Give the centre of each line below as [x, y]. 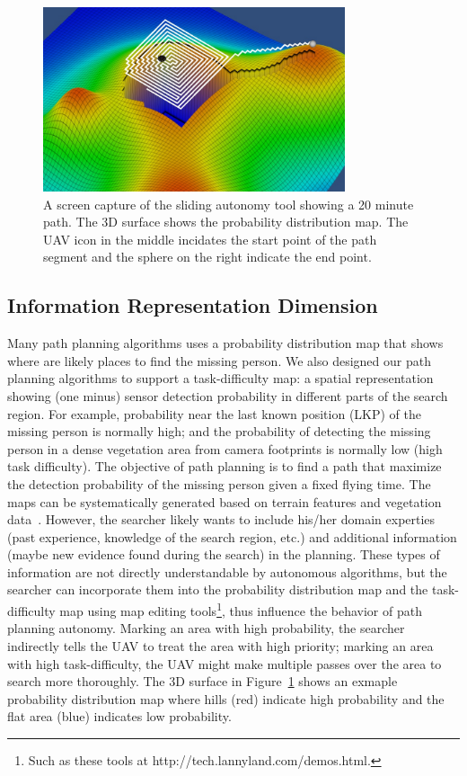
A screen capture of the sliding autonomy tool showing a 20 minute [229, 204]
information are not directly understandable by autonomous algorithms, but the [227, 571]
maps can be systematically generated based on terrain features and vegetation [225, 501]
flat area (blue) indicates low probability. [119, 716]
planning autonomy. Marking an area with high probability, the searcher [206, 628]
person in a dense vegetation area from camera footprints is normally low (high [225, 448]
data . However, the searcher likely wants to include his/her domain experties [221, 519]
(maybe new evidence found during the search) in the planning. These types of [224, 554]
